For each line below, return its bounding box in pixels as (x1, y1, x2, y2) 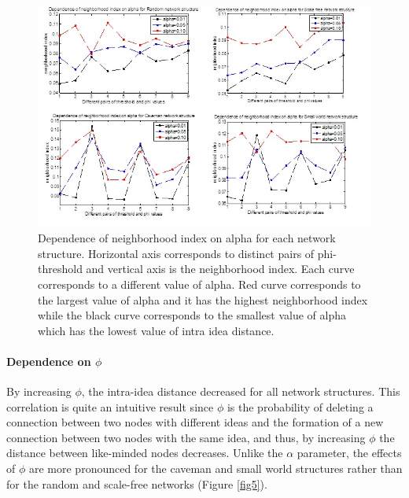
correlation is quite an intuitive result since (6, 398, 214, 415)
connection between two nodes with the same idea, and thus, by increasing (6, 429, 366, 445)
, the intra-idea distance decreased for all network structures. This (81, 383, 400, 400)
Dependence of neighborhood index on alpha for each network (38, 230, 336, 246)
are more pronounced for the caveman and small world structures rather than (28, 460, 403, 477)
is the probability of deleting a (227, 398, 374, 415)
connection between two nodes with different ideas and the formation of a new (6, 414, 384, 430)
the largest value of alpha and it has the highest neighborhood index (38, 291, 368, 308)
